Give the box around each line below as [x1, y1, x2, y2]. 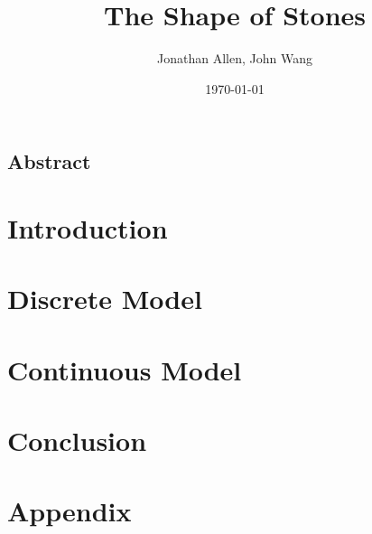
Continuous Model [7, 351, 242, 388]
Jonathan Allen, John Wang [157, 49, 312, 68]
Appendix [7, 492, 132, 529]
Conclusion [7, 422, 147, 459]
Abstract [7, 147, 91, 175]
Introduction [7, 209, 168, 246]
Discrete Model [7, 280, 202, 317]
